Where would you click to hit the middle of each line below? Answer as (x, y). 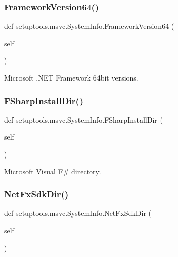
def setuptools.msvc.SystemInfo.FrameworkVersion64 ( (89, 26)
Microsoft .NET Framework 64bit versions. (71, 77)
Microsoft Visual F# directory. (53, 171)
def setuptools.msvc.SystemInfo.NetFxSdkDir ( (78, 213)
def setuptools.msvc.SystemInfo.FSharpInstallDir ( (83, 119)
